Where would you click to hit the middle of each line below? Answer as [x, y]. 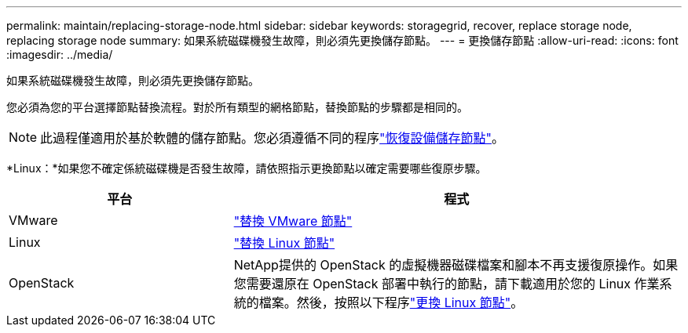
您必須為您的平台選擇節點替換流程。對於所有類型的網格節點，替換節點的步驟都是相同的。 [237, 107]
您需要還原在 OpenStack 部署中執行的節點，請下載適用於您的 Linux [432, 284]
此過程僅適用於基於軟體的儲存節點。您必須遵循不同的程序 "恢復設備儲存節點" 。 [273, 138]
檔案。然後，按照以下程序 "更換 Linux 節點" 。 [391, 302]
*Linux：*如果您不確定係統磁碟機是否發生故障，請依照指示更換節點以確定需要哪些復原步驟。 [247, 168]
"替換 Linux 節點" [284, 243]
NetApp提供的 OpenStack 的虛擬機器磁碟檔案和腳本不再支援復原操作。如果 [456, 265]
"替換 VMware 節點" [293, 221]
